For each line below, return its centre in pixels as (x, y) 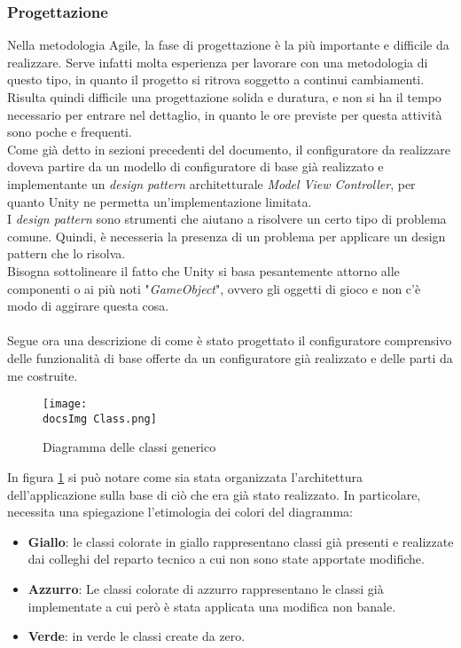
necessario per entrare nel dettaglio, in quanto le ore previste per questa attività (225, 114)
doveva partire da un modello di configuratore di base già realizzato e (195, 166)
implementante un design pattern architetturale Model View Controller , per (211, 183)
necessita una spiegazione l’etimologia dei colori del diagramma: (180, 512)
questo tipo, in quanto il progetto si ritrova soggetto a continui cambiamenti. (216, 79)
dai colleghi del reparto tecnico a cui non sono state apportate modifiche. (226, 559)
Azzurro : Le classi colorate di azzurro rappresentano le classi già (206, 588)
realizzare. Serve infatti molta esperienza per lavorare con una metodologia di (218, 62)
